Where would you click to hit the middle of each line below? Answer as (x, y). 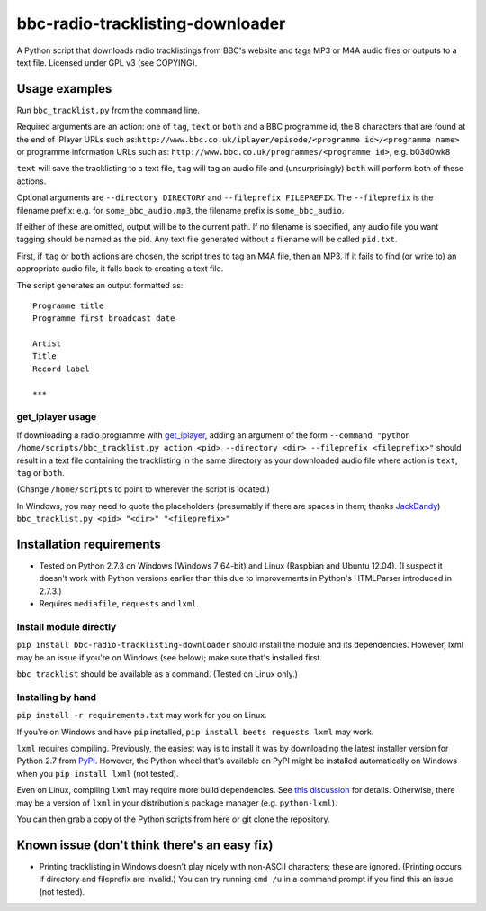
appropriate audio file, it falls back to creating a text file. (120, 269)
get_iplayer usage (57, 417)
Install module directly (67, 626)
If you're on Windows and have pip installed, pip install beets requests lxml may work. (195, 732)
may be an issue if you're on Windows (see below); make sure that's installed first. (170, 657)
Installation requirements (89, 544)
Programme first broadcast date (104, 319)
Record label (61, 369)
